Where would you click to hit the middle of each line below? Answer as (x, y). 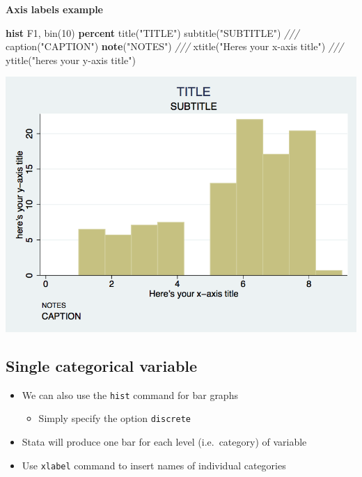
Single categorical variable (102, 365)
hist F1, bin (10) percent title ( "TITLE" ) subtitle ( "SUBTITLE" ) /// (152, 32)
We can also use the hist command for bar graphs (130, 394)
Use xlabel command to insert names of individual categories (154, 465)
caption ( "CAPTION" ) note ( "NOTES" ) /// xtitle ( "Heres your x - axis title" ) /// (175, 46)
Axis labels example (54, 9)
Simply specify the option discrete (115, 418)
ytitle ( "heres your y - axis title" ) (71, 60)
